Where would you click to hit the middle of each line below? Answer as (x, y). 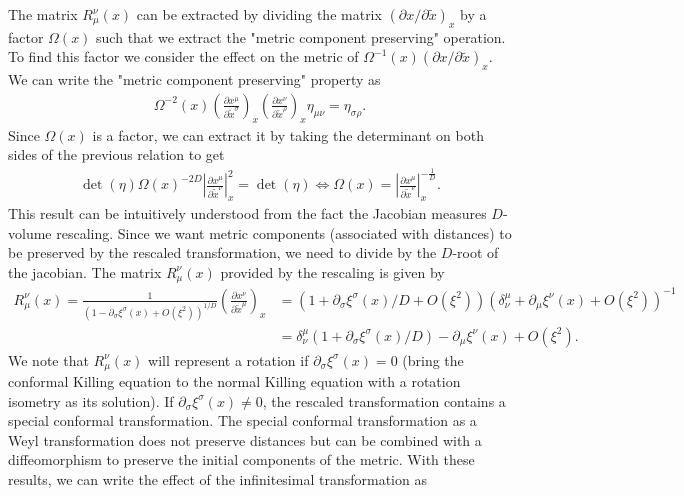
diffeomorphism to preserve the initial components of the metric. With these (241, 459)
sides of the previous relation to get (116, 154)
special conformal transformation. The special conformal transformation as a (242, 420)
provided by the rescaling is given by (332, 271)
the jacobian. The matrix (85, 271)
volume (30, 232)
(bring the (433, 359)
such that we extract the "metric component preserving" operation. (301, 36)
